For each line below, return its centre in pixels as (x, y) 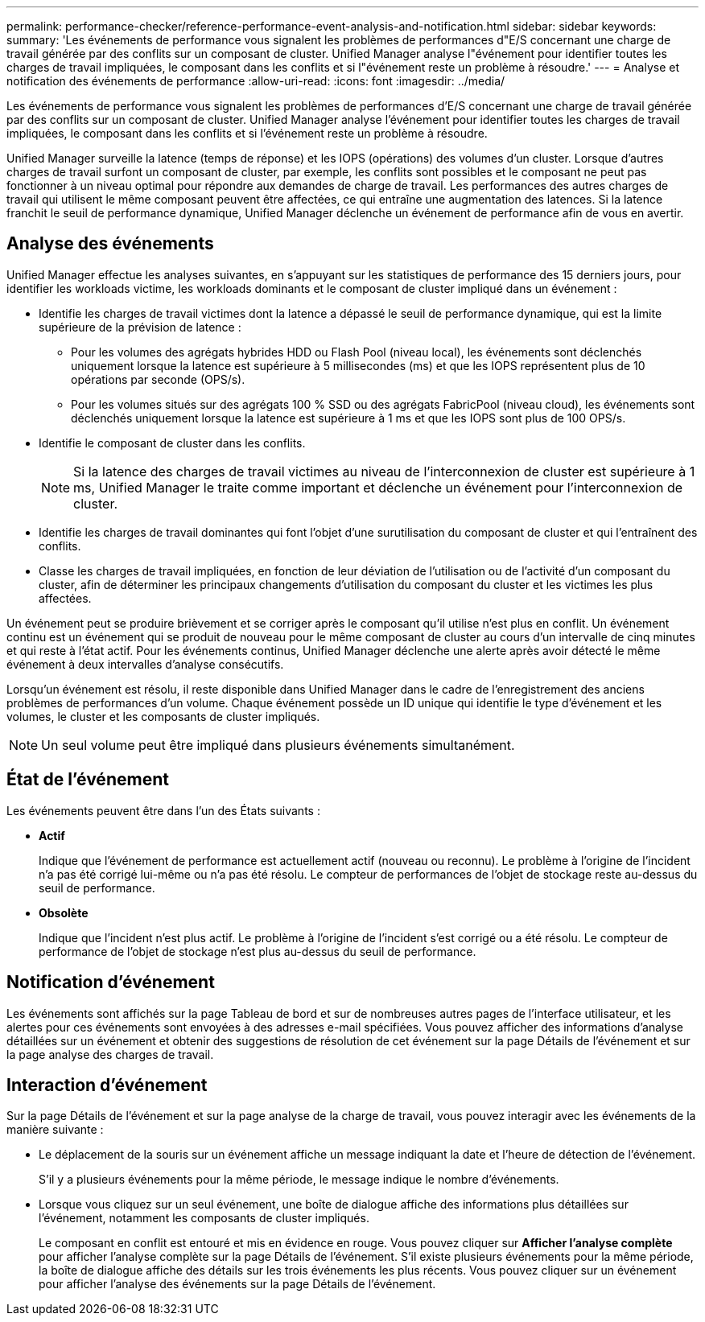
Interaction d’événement (107, 1085)
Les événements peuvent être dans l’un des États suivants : (163, 810)
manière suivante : (55, 1130)
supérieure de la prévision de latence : (140, 327)
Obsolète (64, 912)
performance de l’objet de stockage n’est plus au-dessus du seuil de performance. (258, 951)
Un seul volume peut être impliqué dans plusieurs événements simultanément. (278, 745)
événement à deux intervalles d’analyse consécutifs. (145, 664)
